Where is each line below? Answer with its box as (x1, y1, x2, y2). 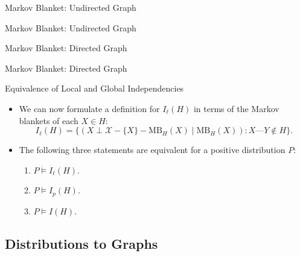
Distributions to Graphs (5, 234, 158, 252)
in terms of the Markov (193, 102, 279, 114)
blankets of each (19, 114, 78, 126)
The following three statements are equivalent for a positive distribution (19, 143, 286, 156)
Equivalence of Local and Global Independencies (5, 82, 184, 95)
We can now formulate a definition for (19, 102, 160, 114)
